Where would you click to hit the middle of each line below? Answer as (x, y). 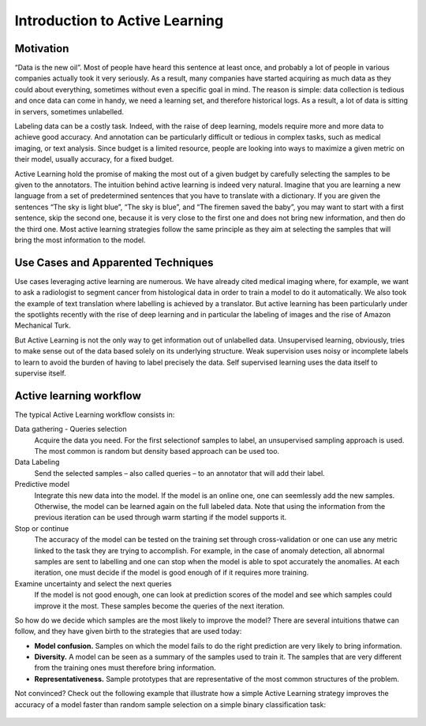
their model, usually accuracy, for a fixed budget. (94, 159)
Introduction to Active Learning (119, 21)
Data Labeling (37, 462)
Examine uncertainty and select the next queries (93, 583)
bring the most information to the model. (80, 240)
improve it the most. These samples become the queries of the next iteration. (160, 606)
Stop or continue (42, 528)
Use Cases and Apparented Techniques (114, 262)
